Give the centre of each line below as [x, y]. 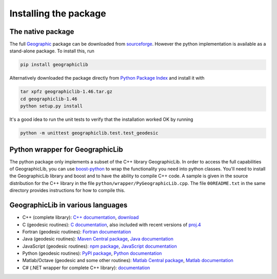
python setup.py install [52, 106]
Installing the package [58, 13]
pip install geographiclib [54, 65]
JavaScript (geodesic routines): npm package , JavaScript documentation [100, 246]
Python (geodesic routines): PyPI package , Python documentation [92, 253]
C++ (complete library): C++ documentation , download [81, 217]
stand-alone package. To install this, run [52, 51]
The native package [42, 32]
